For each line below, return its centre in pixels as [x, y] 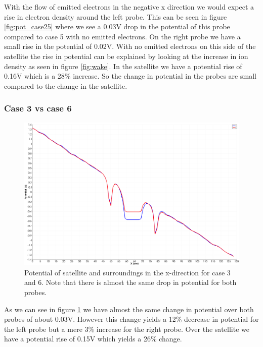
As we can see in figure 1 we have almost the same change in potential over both [129, 309]
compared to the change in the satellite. [66, 85]
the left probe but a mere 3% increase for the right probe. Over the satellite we [127, 329]
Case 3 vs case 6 [38, 108]
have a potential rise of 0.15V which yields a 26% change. [93, 339]
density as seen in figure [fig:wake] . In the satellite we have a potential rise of [123, 66]
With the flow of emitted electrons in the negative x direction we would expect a [129, 7]
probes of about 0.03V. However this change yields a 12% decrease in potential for [131, 319]
